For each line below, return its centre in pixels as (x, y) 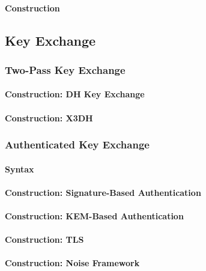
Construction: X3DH (49, 117)
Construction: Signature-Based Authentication (103, 192)
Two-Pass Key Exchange (65, 69)
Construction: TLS (44, 239)
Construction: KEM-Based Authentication (94, 216)
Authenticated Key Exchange (77, 145)
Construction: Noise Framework (72, 263)
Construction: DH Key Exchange (75, 94)
